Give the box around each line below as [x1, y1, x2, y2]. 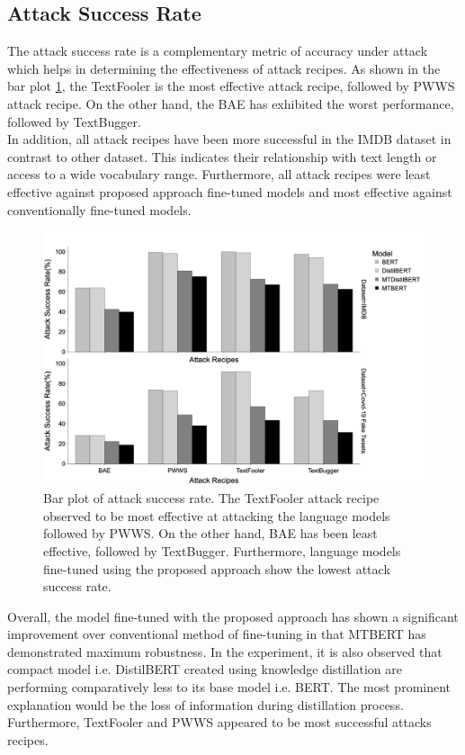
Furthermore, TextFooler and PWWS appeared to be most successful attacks [7, 713, 432, 732]
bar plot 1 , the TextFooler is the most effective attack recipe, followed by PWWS [7, 76, 455, 95]
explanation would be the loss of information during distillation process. [7, 695, 404, 714]
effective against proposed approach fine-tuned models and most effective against [7, 182, 452, 201]
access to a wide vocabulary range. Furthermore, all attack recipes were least [7, 165, 431, 184]
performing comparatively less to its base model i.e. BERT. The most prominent [7, 678, 452, 697]
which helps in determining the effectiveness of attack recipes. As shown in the [7, 58, 441, 77]
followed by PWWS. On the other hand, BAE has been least [43, 524, 378, 543]
